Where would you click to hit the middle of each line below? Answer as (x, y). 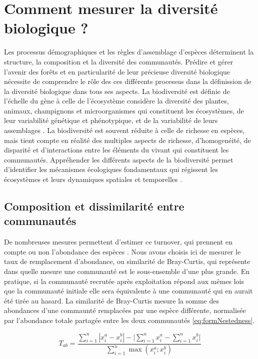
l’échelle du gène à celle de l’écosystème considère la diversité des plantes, (116, 101)
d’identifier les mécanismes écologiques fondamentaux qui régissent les (111, 169)
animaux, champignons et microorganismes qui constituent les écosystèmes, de (124, 110)
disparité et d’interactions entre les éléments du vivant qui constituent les (116, 150)
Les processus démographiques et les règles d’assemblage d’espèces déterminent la (129, 52)
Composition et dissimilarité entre (94, 206)
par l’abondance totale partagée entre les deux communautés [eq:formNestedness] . (129, 320)
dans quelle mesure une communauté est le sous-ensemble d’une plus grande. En (127, 271)
